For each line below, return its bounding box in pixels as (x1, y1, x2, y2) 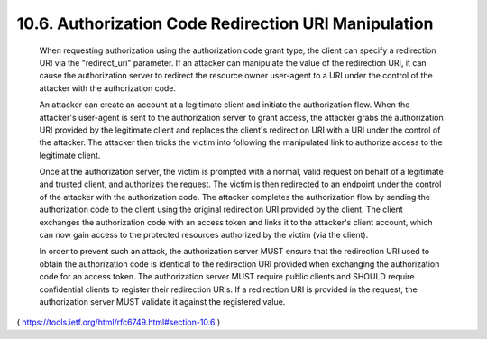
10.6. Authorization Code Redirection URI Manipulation (16, 14, 434, 33)
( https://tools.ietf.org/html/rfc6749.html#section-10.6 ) (16, 316, 221, 328)
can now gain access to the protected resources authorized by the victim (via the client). (39, 230, 369, 241)
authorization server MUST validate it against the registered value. (39, 296, 286, 307)
